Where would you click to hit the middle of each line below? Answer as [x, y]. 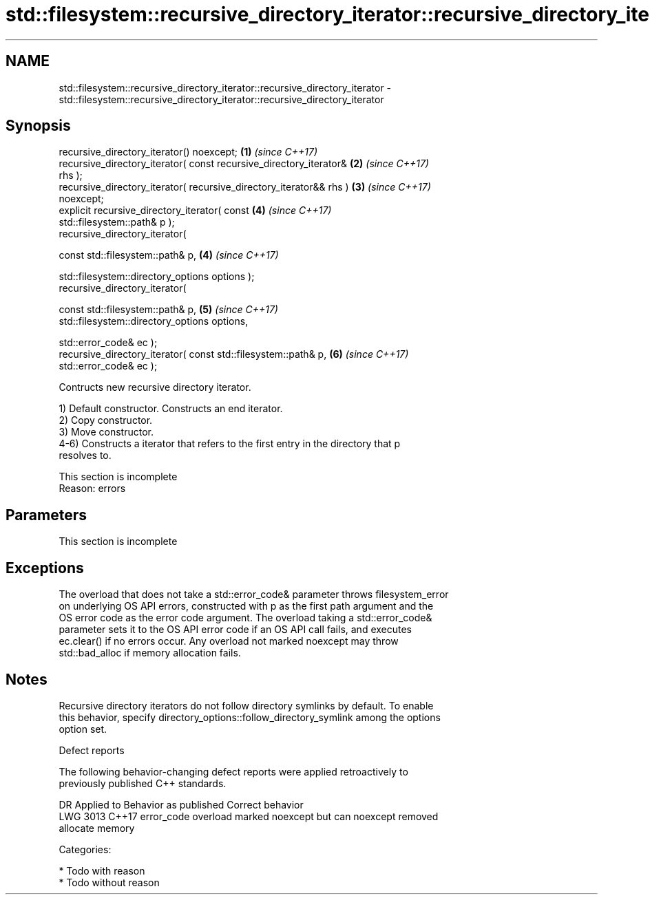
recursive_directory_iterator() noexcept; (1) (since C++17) [188, 152]
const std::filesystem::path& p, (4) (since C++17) [169, 255]
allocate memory [97, 828]
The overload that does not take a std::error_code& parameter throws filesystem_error [254, 594]
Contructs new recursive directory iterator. [155, 387]
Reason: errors [92, 489]
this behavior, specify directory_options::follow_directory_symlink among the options [250, 717]
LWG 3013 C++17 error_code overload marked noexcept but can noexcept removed [249, 816]
